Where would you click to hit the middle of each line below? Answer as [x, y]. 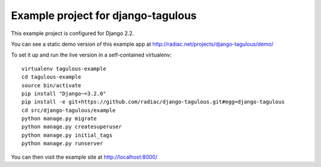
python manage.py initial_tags [67, 135]
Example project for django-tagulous [104, 15]
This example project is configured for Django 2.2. [73, 33]
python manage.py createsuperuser [72, 127]
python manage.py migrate [59, 119]
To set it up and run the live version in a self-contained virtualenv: [91, 55]
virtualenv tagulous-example [64, 69]
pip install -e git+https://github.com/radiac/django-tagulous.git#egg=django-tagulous [153, 102]
